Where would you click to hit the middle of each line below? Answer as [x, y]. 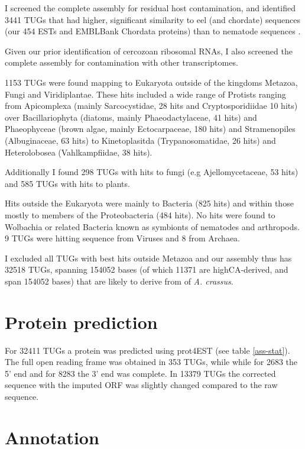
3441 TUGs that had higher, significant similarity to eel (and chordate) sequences [152, 19]
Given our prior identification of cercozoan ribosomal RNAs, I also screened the [149, 51]
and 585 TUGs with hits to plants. [67, 183]
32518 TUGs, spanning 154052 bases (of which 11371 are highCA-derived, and [147, 269]
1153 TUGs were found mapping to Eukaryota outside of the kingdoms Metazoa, [151, 82]
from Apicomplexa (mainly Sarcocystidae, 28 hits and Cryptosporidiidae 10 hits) [151, 106]
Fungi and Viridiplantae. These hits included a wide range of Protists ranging [145, 94]
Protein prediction [81, 322]
